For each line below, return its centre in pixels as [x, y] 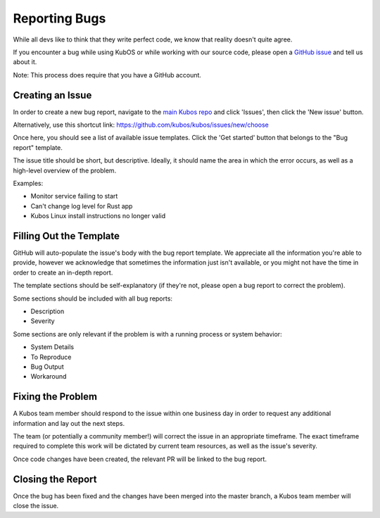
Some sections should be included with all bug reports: [93, 298]
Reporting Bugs [59, 18]
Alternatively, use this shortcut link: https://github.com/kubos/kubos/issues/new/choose [141, 125]
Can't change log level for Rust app [82, 206]
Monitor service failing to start [74, 196]
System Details [52, 347]
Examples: [28, 183]
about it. [25, 62]
